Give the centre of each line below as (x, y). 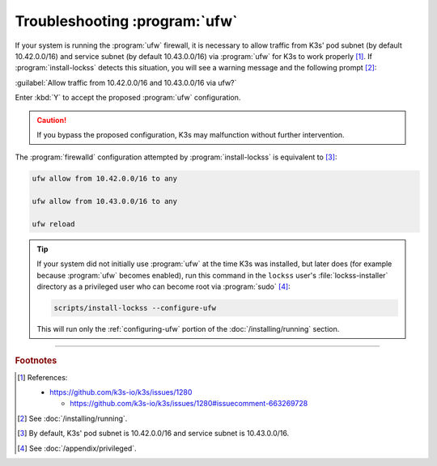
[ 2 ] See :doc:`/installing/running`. (72, 418)
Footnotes (36, 361)
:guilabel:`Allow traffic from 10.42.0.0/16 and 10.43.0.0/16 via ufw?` (126, 83)
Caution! (52, 120)
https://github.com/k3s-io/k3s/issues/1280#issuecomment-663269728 (189, 404)
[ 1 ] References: (42, 377)
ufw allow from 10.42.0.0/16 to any (105, 179)
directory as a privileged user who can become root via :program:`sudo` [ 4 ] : (163, 286)
